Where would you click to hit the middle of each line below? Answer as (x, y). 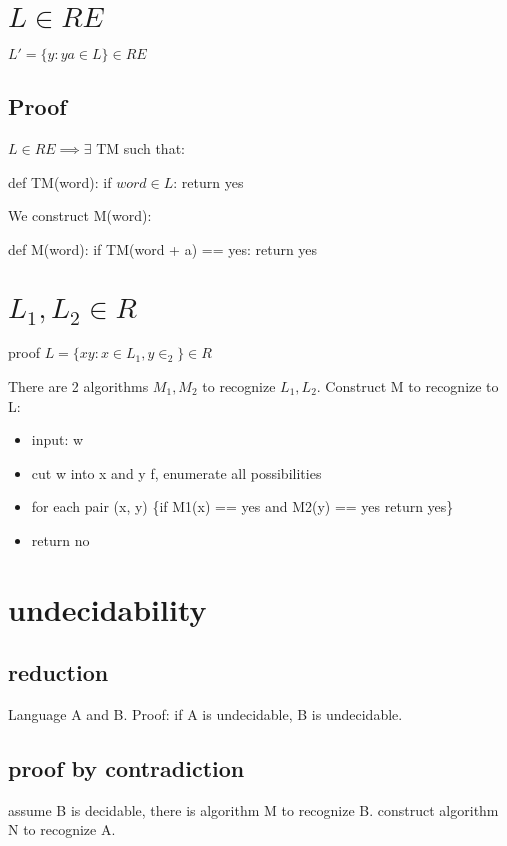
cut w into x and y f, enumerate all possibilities (176, 472)
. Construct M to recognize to (407, 385)
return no (60, 539)
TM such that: (140, 148)
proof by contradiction (126, 768)
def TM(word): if (60, 181)
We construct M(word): (80, 215)
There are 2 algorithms (78, 385)
